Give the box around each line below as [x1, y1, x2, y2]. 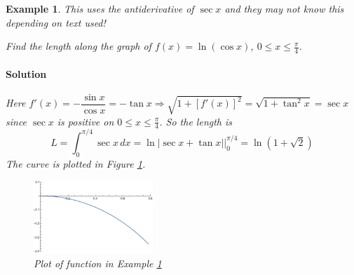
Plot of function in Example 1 [34, 255, 162, 270]
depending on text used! [6, 15, 106, 29]
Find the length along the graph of [6, 39, 151, 53]
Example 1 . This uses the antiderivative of [6, 1, 194, 15]
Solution [6, 66, 47, 81]
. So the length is [159, 114, 233, 128]
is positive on [57, 114, 114, 128]
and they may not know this [224, 1, 344, 15]
